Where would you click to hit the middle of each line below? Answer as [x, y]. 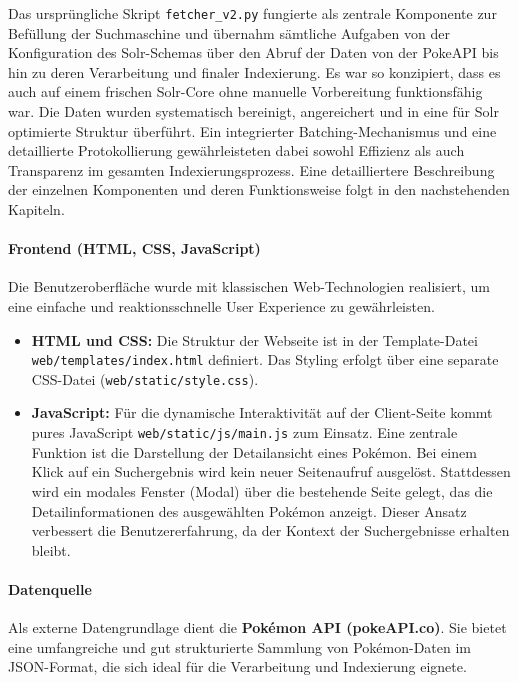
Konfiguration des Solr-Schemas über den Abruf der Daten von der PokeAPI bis [253, 52]
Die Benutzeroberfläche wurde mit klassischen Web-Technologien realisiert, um [249, 286]
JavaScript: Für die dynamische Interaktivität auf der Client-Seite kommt [262, 412]
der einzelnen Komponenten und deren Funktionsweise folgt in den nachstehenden [259, 189]
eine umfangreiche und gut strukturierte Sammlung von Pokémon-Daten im [240, 646]
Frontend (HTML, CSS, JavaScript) [134, 248]
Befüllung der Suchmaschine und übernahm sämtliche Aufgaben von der [229, 32]
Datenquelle [50, 588]
